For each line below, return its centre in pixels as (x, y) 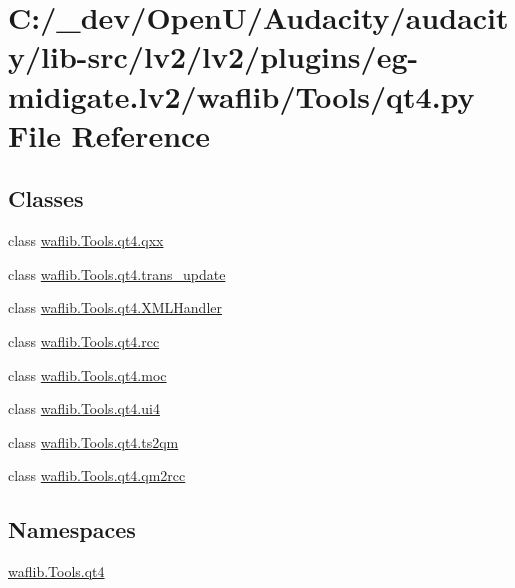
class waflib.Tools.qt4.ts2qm (93, 441)
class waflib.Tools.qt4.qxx (86, 240)
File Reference (109, 134)
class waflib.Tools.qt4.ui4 (84, 408)
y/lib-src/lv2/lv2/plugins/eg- (213, 56)
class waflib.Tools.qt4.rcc (84, 340)
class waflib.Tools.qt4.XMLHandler (115, 307)
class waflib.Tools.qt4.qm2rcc (97, 475)
